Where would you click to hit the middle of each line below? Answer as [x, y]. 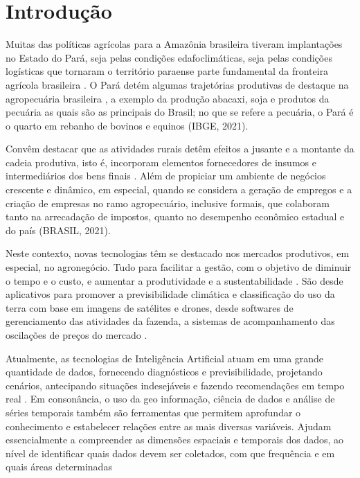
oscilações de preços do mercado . [76, 335]
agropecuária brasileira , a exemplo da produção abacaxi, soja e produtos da [168, 98]
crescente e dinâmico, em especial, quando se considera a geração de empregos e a [179, 189]
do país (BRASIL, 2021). [58, 230]
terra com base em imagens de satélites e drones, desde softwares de [150, 307]
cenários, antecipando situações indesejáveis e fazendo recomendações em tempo [175, 385]
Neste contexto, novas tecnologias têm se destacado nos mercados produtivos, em [178, 253]
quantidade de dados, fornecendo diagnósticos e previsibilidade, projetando [164, 372]
